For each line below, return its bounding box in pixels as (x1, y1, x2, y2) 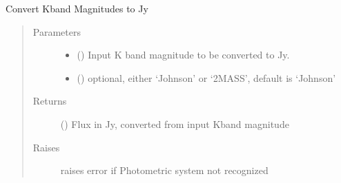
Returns (32, 94, 67, 108)
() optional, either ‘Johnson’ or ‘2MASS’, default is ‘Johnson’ (77, 70, 336, 85)
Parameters (32, 24, 81, 39)
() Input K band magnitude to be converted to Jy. (77, 47, 290, 62)
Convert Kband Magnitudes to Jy (6, 1, 148, 15)
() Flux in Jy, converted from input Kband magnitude (60, 116, 289, 131)
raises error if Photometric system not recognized (60, 163, 269, 177)
